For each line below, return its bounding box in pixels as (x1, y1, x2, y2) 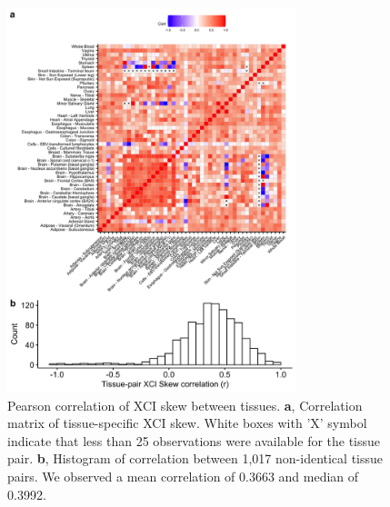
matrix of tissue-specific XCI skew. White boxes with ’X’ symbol (7, 413, 367, 432)
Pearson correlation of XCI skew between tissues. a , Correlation (7, 395, 363, 414)
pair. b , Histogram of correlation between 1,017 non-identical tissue (7, 449, 384, 468)
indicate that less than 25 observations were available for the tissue (7, 431, 381, 450)
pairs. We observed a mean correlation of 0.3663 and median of (7, 466, 359, 485)
